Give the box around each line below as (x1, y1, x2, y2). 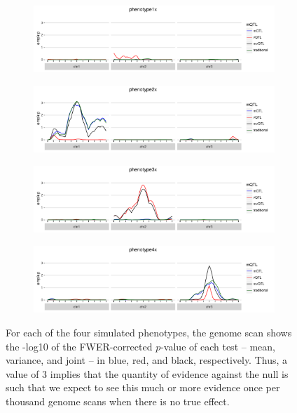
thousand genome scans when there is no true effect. (6, 393, 230, 408)
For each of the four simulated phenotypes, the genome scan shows (6, 325, 292, 339)
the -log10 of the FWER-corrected (6, 339, 153, 353)
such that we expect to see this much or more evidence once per (6, 380, 280, 395)
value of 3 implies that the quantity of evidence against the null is (6, 366, 289, 381)
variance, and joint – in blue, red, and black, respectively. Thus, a (6, 353, 288, 367)
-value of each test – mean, (160, 339, 275, 353)
